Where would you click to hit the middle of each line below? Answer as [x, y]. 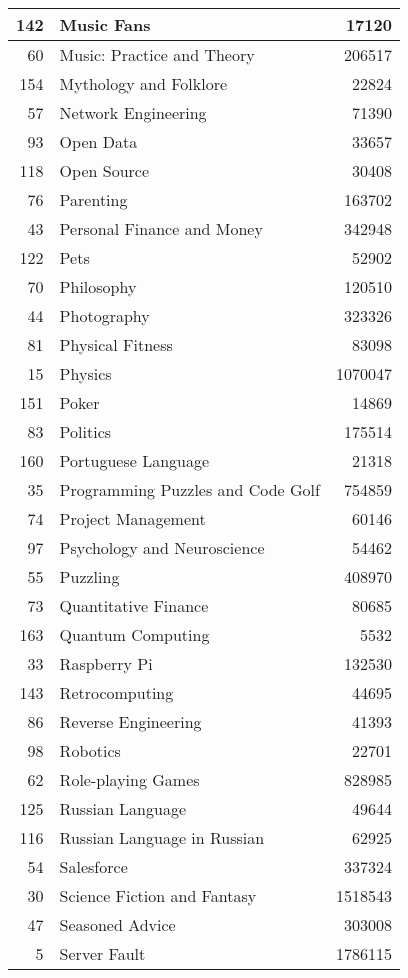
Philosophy [98, 286]
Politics [85, 431]
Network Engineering [133, 112]
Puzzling [89, 576]
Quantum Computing [134, 634]
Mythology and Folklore [143, 83]
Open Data [98, 141]
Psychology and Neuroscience [162, 547]
